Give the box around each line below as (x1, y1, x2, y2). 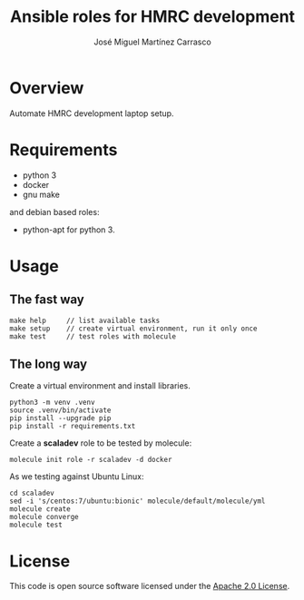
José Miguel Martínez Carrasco (93, 36, 211, 47)
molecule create (9, 505, 71, 514)
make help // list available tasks (9, 316, 161, 325)
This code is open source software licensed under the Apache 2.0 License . (9, 581, 290, 592)
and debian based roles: (9, 206, 100, 217)
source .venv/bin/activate (9, 406, 112, 415)
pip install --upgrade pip (9, 414, 112, 423)
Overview (9, 77, 84, 98)
